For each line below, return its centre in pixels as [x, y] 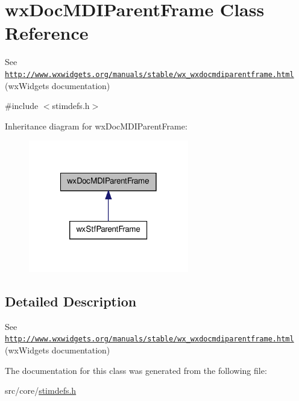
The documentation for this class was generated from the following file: [136, 370]
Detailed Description [71, 301]
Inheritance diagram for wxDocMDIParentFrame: [96, 126]
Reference [47, 33]
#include [22, 106]
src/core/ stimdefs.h [41, 390]
